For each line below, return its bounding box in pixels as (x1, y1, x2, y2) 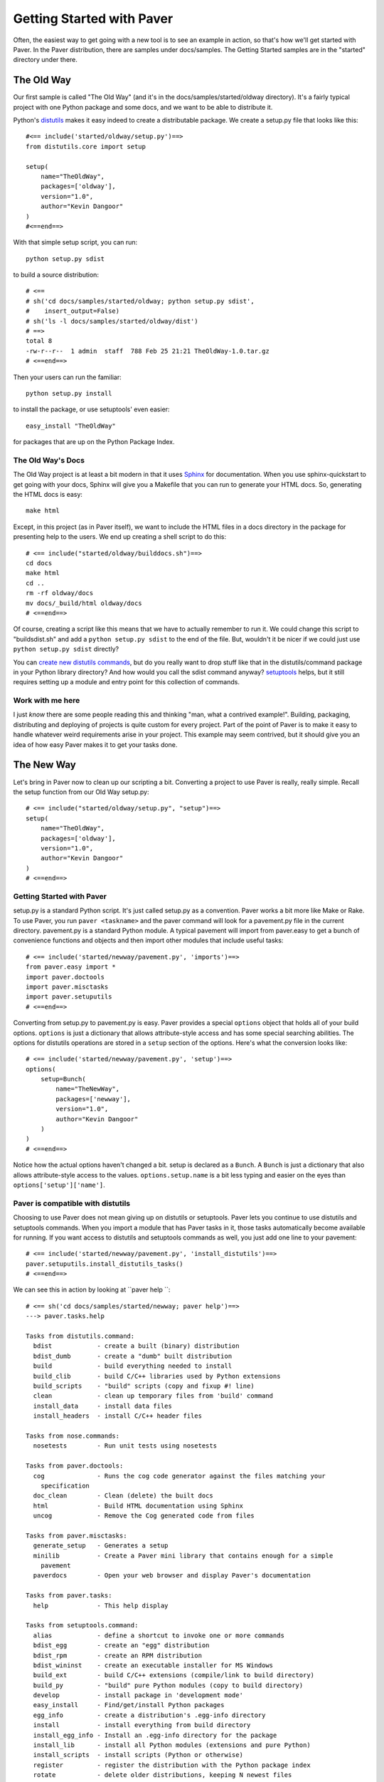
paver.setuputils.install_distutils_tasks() (26, 1260, 184, 1268)
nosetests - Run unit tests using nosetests (33, 1442, 217, 1450)
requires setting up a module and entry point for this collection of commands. (13, 678, 240, 686)
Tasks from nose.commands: (26, 1431, 120, 1440)
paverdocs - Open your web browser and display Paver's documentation (33, 1572, 311, 1580)
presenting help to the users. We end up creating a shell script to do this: (13, 532, 227, 541)
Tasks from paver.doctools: (26, 1462, 124, 1470)
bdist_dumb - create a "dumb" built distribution (33, 1351, 233, 1360)
